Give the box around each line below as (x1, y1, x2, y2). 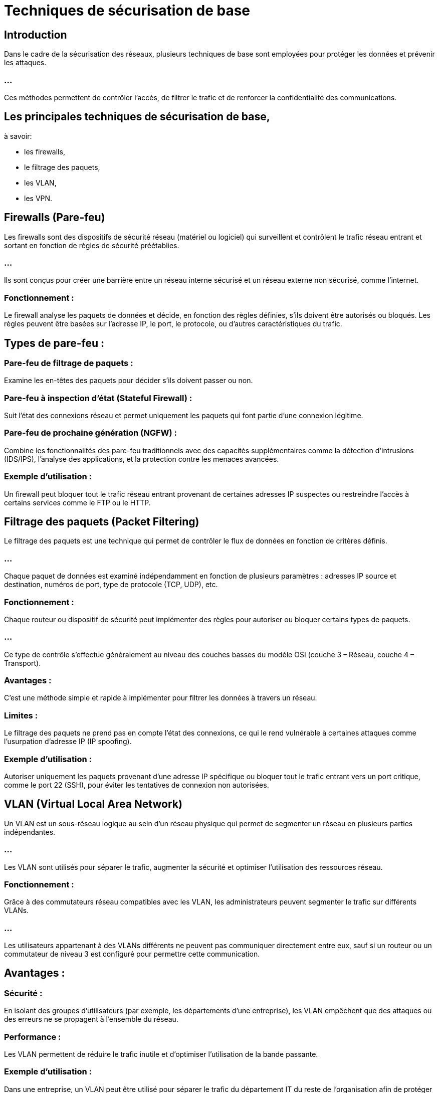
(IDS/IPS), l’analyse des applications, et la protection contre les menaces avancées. (4, 454, 279, 463)
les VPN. (24, 194, 53, 203)
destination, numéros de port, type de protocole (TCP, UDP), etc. (4, 580, 218, 589)
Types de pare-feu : (4, 336, 105, 349)
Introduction (4, 28, 67, 41)
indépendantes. (4, 827, 56, 836)
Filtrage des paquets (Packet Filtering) (4, 515, 199, 528)
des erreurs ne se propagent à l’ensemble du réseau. (4, 1015, 178, 1024)
